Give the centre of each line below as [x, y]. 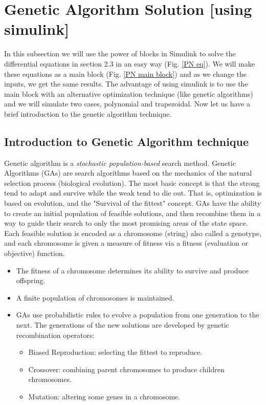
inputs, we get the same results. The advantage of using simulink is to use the [126, 84]
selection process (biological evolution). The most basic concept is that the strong [132, 183]
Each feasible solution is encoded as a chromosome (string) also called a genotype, [133, 233]
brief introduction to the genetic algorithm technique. [88, 113]
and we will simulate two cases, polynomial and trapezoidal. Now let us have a [127, 104]
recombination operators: [55, 335]
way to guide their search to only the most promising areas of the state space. [126, 223]
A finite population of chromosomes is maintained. [95, 297]
